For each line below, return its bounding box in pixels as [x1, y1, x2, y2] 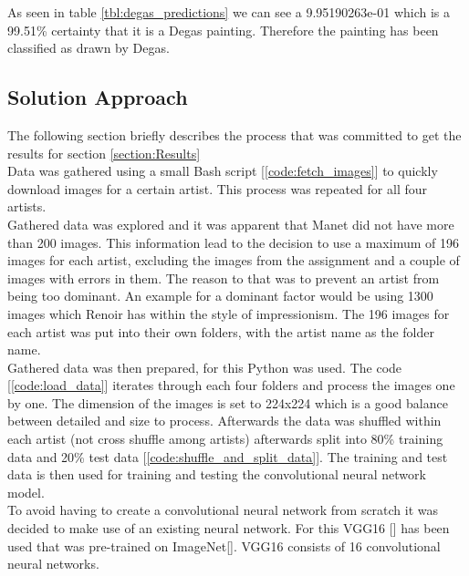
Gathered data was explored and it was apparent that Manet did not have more [7, 214, 454, 233]
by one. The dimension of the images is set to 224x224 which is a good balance [7, 393, 448, 412]
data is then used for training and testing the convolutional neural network [7, 465, 426, 484]
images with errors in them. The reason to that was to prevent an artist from [7, 268, 440, 287]
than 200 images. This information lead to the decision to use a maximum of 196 [7, 232, 459, 252]
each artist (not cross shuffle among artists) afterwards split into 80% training [7, 429, 443, 448]
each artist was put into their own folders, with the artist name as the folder [7, 322, 435, 341]
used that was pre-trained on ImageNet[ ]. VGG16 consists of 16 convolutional [7, 536, 441, 555]
